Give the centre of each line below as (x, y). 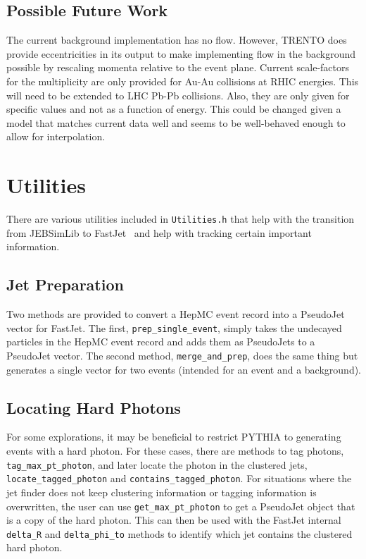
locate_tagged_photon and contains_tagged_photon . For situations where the (179, 478)
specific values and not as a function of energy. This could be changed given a (174, 109)
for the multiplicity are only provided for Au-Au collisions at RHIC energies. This (183, 81)
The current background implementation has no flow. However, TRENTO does (177, 40)
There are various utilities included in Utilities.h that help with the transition (181, 219)
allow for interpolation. (56, 136)
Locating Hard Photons (94, 407)
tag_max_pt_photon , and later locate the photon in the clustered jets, (157, 464)
